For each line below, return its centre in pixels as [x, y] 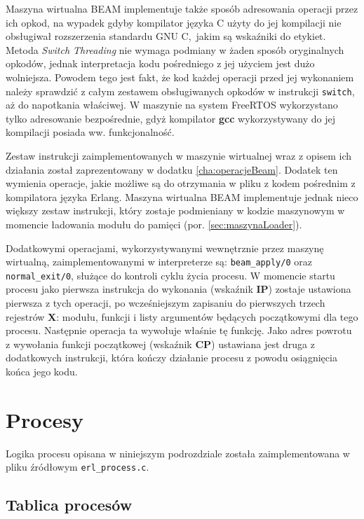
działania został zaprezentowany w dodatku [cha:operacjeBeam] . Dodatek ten [172, 169]
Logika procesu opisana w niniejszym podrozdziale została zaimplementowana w [178, 453]
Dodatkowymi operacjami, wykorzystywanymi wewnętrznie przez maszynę [165, 248]
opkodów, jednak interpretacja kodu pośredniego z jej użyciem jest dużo [160, 63]
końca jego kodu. [42, 372]
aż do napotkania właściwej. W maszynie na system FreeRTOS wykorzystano [172, 105]
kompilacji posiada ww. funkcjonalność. [90, 132]
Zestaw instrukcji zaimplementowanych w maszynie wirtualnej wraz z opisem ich [179, 155]
